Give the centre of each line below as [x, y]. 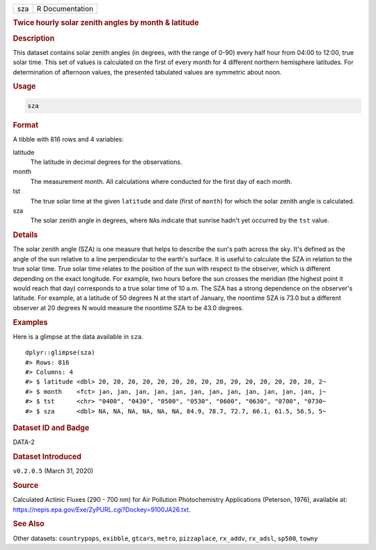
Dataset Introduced [47, 457]
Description [34, 38]
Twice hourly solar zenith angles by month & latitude [106, 23]
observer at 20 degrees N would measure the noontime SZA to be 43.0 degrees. [128, 307]
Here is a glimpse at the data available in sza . [78, 336]
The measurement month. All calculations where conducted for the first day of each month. [161, 181]
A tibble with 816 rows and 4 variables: [69, 139]
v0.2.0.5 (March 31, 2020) [53, 471]
